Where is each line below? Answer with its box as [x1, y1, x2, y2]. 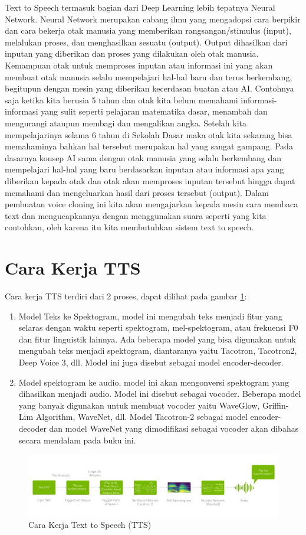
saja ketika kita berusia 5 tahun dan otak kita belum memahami [5, 93, 238, 106]
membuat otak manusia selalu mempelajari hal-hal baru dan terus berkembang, [5, 70, 292, 83]
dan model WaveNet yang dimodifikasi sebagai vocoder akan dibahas [49, 422, 299, 434]
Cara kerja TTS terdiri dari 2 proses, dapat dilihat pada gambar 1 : [5, 290, 247, 302]
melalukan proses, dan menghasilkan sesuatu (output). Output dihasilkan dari [5, 35, 288, 48]
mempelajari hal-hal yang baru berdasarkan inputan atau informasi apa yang [5, 163, 284, 175]
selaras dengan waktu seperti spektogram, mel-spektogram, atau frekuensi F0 [18, 321, 298, 334]
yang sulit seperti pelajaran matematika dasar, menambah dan [41, 105, 268, 118]
